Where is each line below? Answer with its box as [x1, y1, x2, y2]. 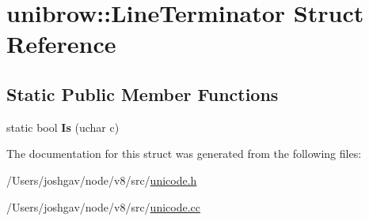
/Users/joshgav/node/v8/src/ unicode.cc [6, 198, 201, 215]
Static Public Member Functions [6, 81, 279, 106]
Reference [6, 28, 116, 60]
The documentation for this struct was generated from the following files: [6, 145, 362, 162]
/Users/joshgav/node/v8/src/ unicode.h [6, 171, 197, 188]
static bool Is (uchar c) [6, 118, 120, 135]
